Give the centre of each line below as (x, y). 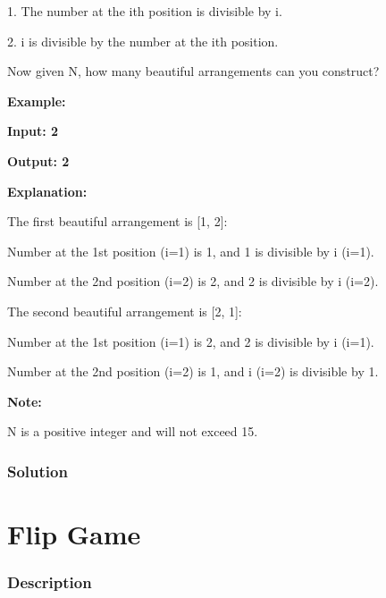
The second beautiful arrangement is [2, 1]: (125, 311)
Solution (38, 471)
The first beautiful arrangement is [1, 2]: (117, 221)
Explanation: (47, 191)
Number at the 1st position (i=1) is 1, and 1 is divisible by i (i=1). (191, 251)
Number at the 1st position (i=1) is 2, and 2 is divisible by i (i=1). (191, 341)
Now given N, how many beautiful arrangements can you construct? (193, 71)
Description (50, 582)
